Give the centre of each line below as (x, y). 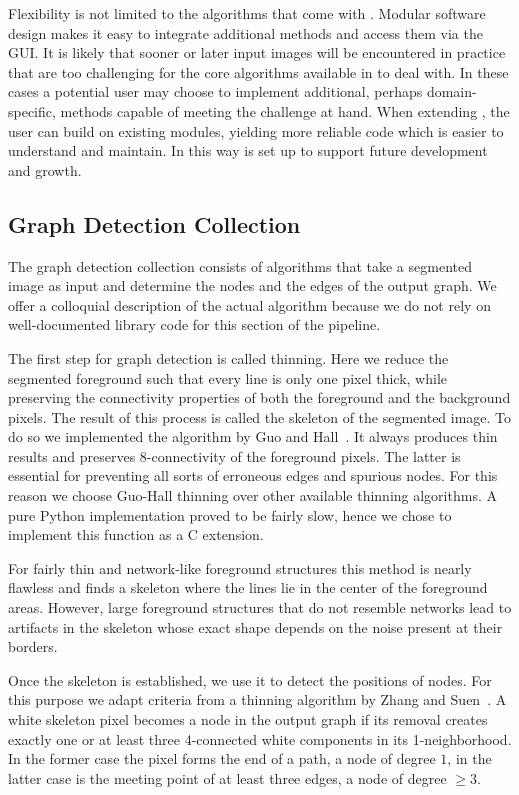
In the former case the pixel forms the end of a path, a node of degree (222, 758)
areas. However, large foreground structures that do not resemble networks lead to (260, 607)
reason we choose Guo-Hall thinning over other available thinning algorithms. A (252, 495)
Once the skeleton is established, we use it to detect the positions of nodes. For (250, 679)
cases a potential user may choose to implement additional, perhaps (215, 91)
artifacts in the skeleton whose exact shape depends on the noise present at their (255, 626)
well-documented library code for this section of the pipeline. (194, 324)
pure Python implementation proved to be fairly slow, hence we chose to (230, 514)
